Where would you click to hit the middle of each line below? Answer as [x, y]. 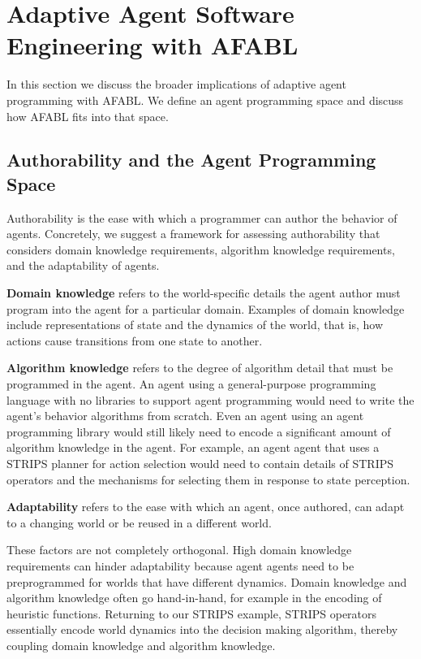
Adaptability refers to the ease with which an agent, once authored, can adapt [206, 507]
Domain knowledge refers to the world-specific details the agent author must [204, 293]
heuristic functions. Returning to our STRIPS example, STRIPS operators [192, 613]
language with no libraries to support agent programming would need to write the [210, 399]
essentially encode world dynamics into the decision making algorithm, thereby [202, 629]
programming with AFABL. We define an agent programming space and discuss [205, 100]
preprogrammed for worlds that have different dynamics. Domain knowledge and [207, 581]
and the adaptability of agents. [83, 265]
